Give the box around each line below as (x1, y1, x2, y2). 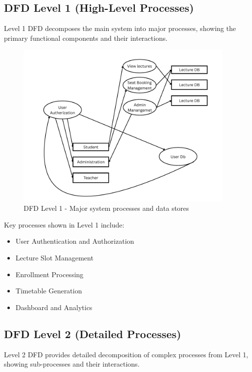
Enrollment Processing (15, 269, 84, 279)
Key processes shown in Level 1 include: (4, 219, 125, 229)
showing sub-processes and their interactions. (4, 359, 140, 369)
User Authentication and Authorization (15, 236, 134, 246)
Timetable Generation (15, 286, 82, 296)
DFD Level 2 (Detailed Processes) (4, 326, 181, 341)
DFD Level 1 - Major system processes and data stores (24, 203, 189, 213)
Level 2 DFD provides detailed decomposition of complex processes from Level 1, (4, 349, 249, 359)
